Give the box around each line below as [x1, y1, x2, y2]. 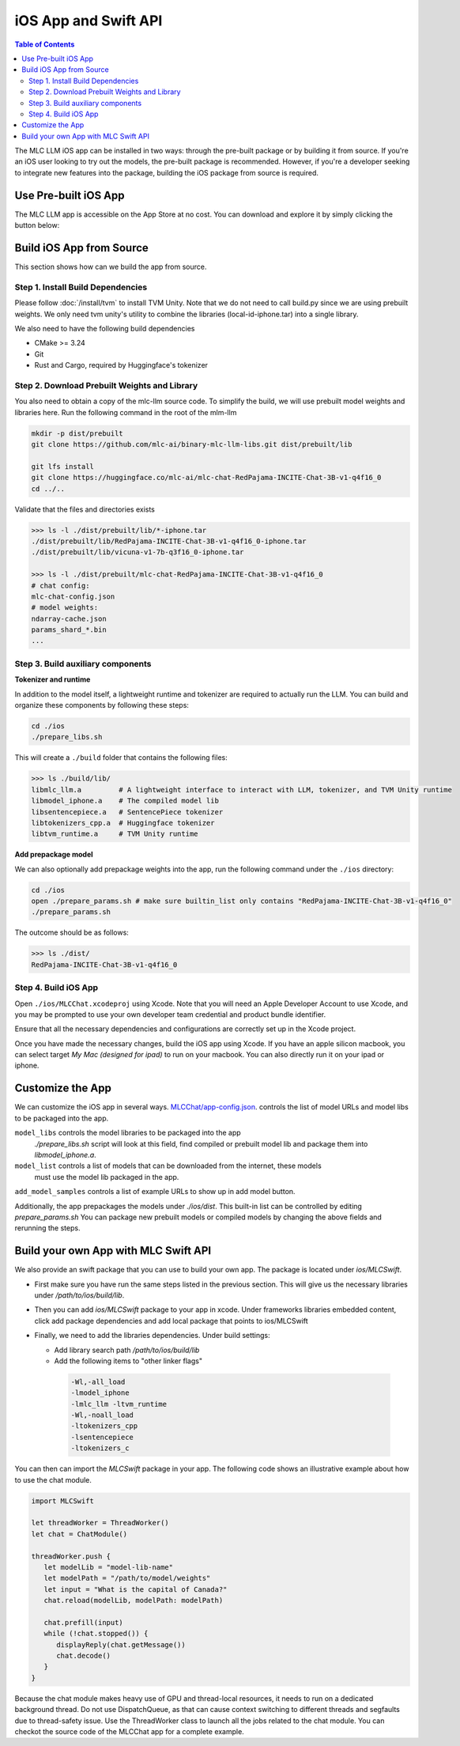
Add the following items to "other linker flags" [54, 1356, 203, 1366]
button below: [14, 221, 60, 230]
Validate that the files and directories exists [14, 505, 156, 514]
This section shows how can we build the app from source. [14, 262, 207, 272]
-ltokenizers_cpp [70, 1422, 138, 1430]
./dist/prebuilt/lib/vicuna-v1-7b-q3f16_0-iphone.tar [31, 548, 244, 557]
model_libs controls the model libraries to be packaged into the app [14, 1128, 241, 1138]
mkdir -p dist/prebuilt [31, 429, 124, 438]
